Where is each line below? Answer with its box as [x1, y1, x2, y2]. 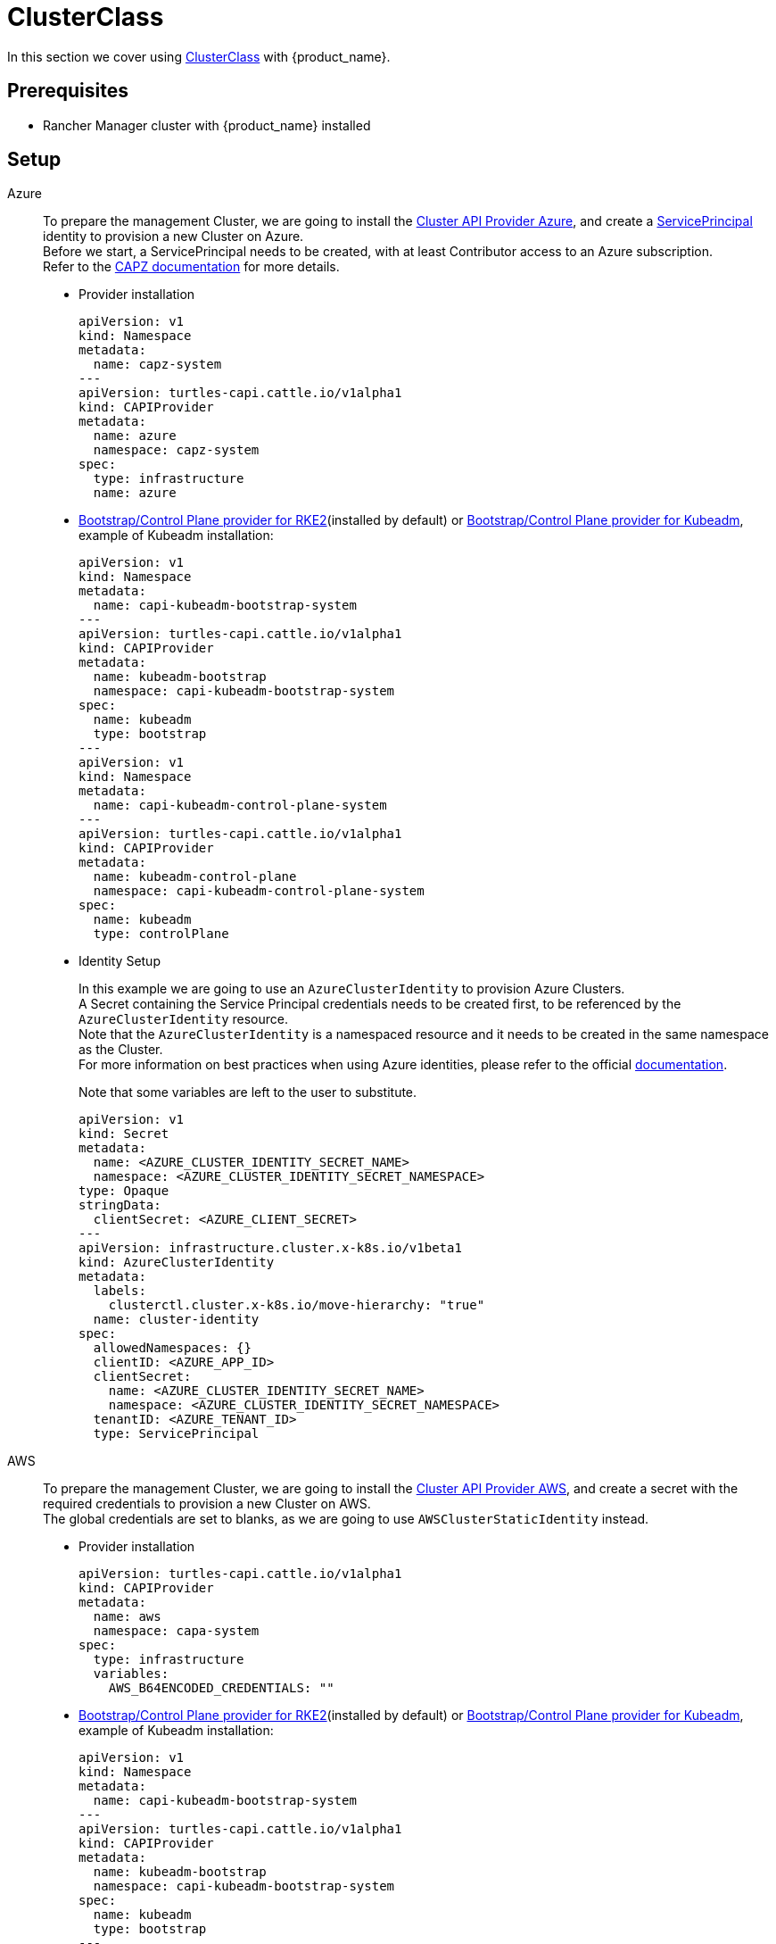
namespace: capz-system [93, 443, 260, 458]
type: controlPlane [93, 926, 229, 942]
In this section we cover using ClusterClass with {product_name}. [7, 48, 391, 64]
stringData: [78, 1198, 161, 1213]
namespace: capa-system [93, 1624, 260, 1639]
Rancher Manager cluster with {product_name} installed [43, 117, 371, 133]
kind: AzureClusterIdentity [78, 1255, 275, 1270]
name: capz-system [93, 357, 222, 372]
